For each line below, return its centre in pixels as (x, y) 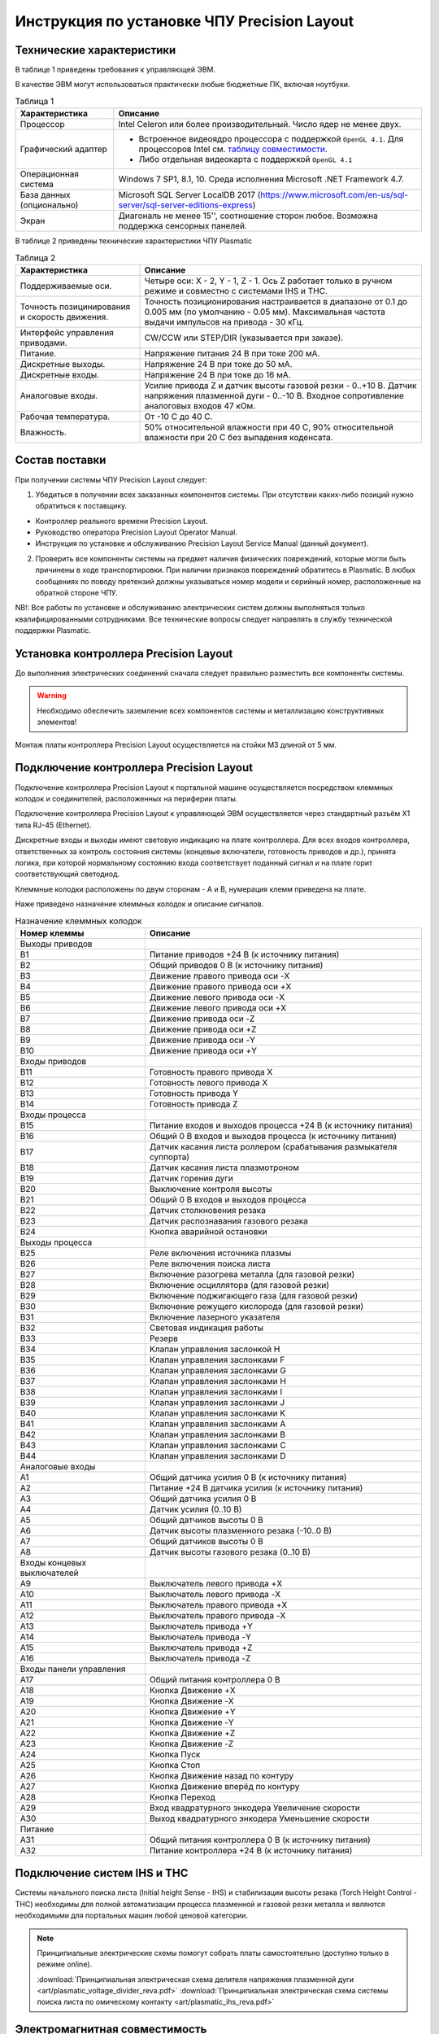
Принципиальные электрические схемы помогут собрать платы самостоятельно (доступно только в (213, 1953)
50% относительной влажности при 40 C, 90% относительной (269, 427)
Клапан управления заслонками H (217, 1381)
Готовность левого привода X (209, 1082)
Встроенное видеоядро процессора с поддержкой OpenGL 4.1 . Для (271, 139)
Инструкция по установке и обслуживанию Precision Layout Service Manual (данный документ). (202, 543)
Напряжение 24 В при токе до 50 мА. (218, 364)
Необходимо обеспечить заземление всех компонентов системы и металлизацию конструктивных (211, 710)
